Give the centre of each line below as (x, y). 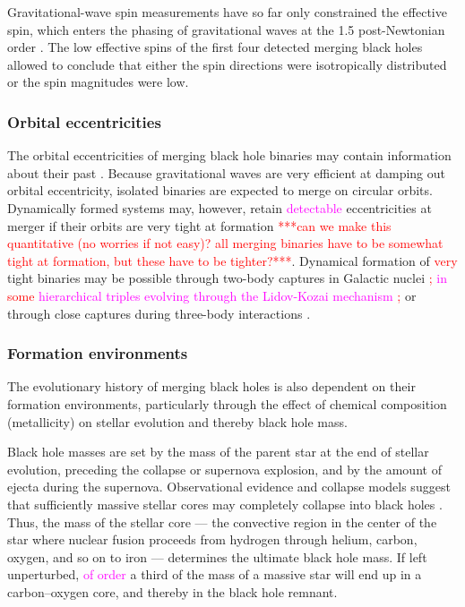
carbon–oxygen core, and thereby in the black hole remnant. (172, 591)
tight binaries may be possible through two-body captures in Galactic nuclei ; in (227, 278)
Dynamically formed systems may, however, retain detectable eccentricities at (220, 207)
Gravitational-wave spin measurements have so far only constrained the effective (227, 12)
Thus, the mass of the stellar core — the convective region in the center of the (222, 522)
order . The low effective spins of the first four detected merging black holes (215, 47)
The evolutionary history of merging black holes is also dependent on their (211, 386)
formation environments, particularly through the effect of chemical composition (227, 403)
